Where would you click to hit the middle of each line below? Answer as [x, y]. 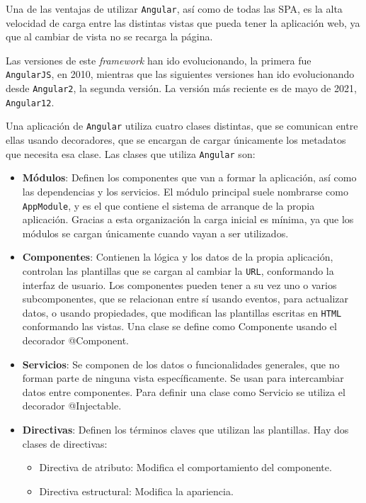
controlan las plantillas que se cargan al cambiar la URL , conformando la [178, 270]
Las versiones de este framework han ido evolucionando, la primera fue [159, 60]
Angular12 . [30, 102]
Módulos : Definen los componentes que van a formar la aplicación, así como [189, 177]
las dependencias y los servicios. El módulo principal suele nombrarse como [185, 191]
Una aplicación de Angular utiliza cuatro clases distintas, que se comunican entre [182, 126]
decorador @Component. [76, 340]
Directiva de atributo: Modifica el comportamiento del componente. [185, 467]
